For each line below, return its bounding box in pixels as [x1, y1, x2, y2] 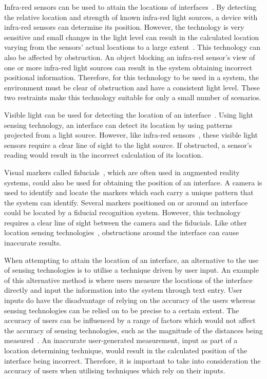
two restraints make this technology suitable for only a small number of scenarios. [4, 92, 261, 103]
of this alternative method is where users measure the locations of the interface [4, 274, 253, 285]
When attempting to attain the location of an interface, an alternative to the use [4, 254, 259, 265]
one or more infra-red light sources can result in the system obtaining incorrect [4, 62, 253, 72]
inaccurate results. [4, 237, 62, 248]
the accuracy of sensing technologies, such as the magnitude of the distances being [4, 325, 263, 335]
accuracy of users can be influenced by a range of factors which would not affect [4, 315, 256, 326]
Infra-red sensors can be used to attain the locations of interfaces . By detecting [4, 2, 257, 12]
